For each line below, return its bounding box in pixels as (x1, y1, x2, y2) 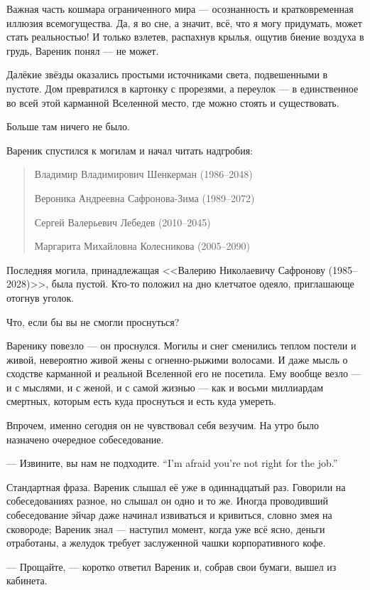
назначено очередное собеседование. (6, 431, 164, 446)
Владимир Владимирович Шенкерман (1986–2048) (34, 167, 253, 181)
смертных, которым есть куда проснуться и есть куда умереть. (6, 394, 276, 409)
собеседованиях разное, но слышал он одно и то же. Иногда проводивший (6, 493, 328, 508)
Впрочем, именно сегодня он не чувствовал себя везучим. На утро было (6, 418, 320, 433)
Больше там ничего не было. (6, 119, 130, 134)
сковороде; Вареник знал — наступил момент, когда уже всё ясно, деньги (6, 521, 325, 536)
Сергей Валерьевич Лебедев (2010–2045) (34, 214, 211, 229)
